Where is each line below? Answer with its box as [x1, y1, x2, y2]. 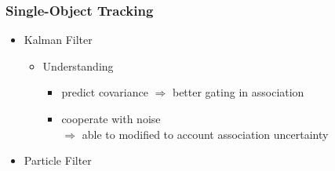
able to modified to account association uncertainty [82, 126, 329, 142]
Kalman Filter [24, 31, 93, 48]
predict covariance [61, 84, 148, 100]
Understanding [42, 57, 114, 74]
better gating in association [172, 84, 304, 100]
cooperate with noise [61, 111, 161, 126]
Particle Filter [24, 152, 92, 169]
